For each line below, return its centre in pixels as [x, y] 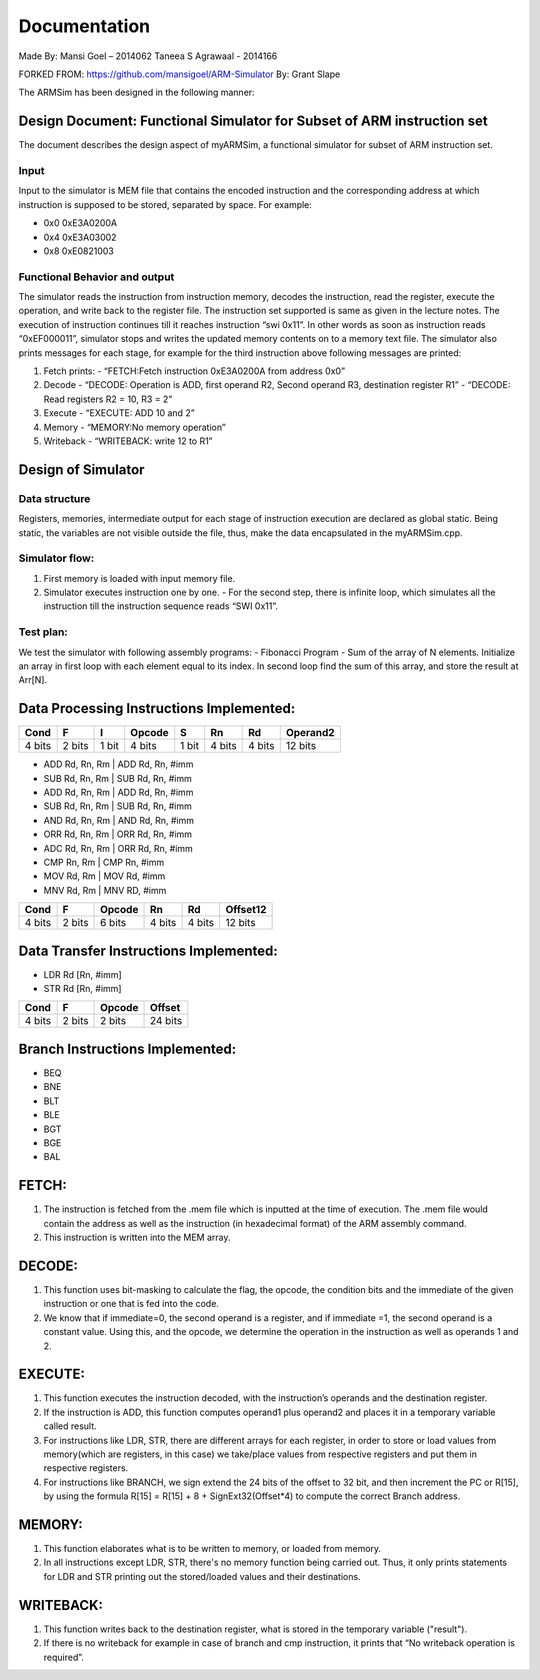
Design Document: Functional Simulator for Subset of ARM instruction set [253, 121]
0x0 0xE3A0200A [80, 223]
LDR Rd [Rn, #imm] [82, 974]
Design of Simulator [81, 469]
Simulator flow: [56, 558]
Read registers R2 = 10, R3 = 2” [108, 399]
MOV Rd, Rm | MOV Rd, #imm [104, 876]
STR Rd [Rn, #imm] [82, 989]
